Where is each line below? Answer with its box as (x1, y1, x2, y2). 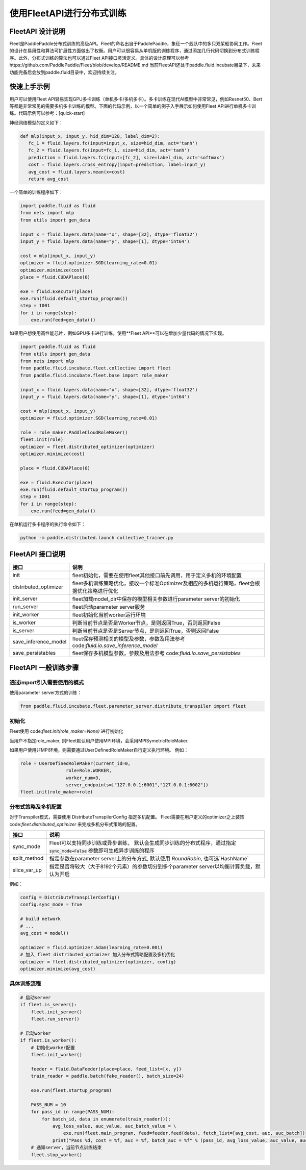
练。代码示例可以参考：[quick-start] (9, 110, 85, 116)
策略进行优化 (87, 587, 118, 594)
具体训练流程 (9, 980, 41, 987)
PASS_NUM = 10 (31, 1102, 66, 1107)
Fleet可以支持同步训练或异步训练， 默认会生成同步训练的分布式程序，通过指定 (49, 839, 237, 847)
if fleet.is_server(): (20, 1002, 77, 1008)
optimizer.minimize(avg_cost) (20, 966, 96, 972)
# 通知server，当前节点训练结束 (31, 1144, 102, 1151)
